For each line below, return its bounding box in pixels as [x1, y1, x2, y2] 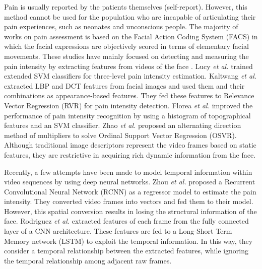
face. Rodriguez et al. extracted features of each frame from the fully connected [4, 216, 249, 226]
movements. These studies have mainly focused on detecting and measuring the [4, 50, 249, 61]
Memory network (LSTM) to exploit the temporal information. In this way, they [4, 235, 253, 246]
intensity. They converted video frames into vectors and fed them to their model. [4, 196, 253, 207]
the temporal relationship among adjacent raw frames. [4, 255, 172, 265]
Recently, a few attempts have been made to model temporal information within [4, 166, 252, 177]
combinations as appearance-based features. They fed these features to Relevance [4, 90, 254, 101]
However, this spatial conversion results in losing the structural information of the [4, 206, 257, 216]
